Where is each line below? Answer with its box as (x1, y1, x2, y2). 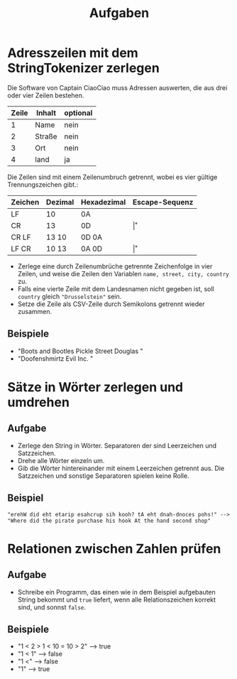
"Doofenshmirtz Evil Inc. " (17, 354, 94, 363)
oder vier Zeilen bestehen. (7, 91, 84, 99)
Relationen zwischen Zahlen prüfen (7, 541, 221, 557)
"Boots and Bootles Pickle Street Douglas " (17, 347, 143, 355)
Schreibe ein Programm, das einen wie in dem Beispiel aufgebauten (17, 587, 216, 596)
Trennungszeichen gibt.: (7, 180, 79, 189)
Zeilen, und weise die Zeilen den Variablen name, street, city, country (17, 269, 229, 278)
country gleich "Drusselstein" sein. (17, 292, 122, 300)
